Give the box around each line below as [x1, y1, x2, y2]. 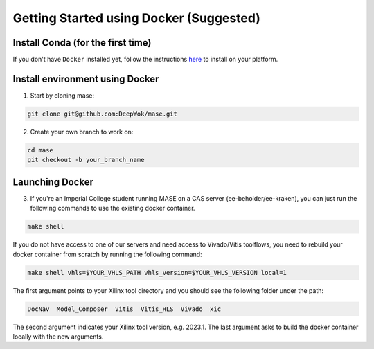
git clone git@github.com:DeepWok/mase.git [27, 109, 178, 118]
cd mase [27, 146, 53, 154]
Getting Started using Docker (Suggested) [12, 10, 261, 26]
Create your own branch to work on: [30, 127, 134, 136]
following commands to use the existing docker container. [30, 204, 195, 213]
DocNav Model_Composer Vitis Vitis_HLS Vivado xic [27, 305, 222, 313]
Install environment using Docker [12, 73, 159, 84]
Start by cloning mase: [30, 91, 95, 100]
